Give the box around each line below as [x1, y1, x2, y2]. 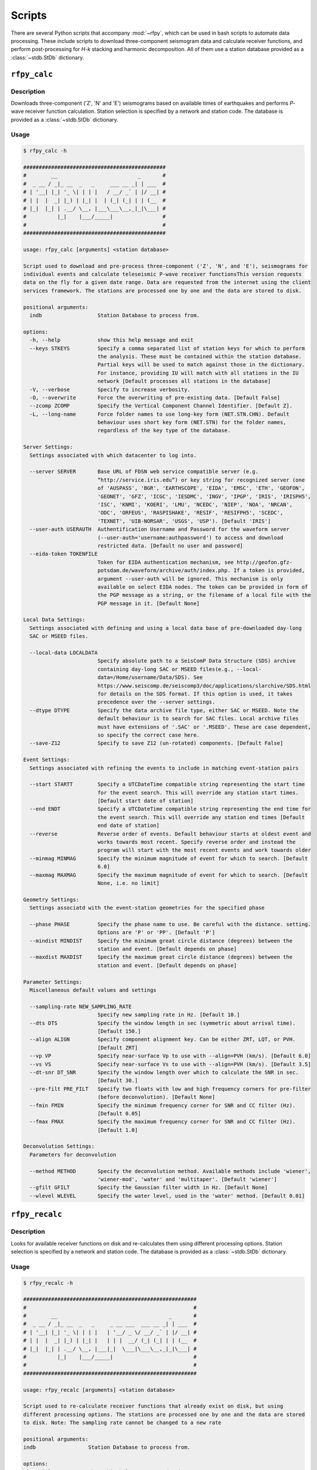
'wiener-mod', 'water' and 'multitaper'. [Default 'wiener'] [97, 1176, 277, 1183]
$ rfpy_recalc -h [23, 1279, 73, 1286]
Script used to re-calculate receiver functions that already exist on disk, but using [23, 1403, 284, 1409]
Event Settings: [23, 756, 70, 763]
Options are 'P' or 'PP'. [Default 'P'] [97, 929, 215, 936]
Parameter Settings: [23, 978, 82, 985]
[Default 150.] [97, 1028, 141, 1034]
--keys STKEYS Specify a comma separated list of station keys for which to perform [29, 345, 305, 352]
